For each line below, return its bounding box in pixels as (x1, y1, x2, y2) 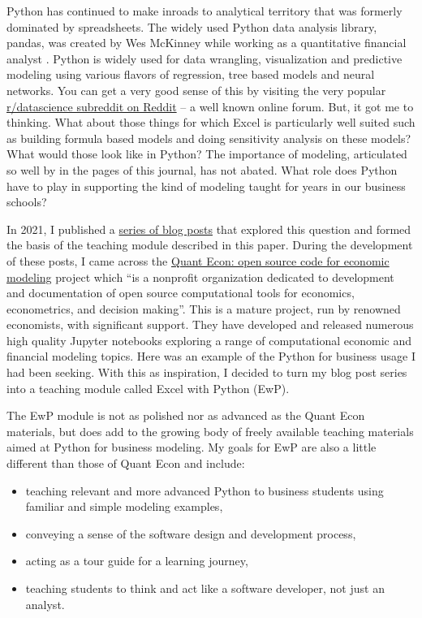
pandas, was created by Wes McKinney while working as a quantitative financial (6, 34, 407, 51)
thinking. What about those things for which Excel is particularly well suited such (6, 114, 416, 131)
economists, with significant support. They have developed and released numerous (6, 316, 414, 333)
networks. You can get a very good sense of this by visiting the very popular (6, 81, 386, 98)
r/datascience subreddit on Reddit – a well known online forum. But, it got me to (6, 97, 414, 115)
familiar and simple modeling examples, (25, 498, 223, 515)
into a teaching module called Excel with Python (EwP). (6, 379, 290, 396)
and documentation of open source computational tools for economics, (6, 284, 355, 301)
